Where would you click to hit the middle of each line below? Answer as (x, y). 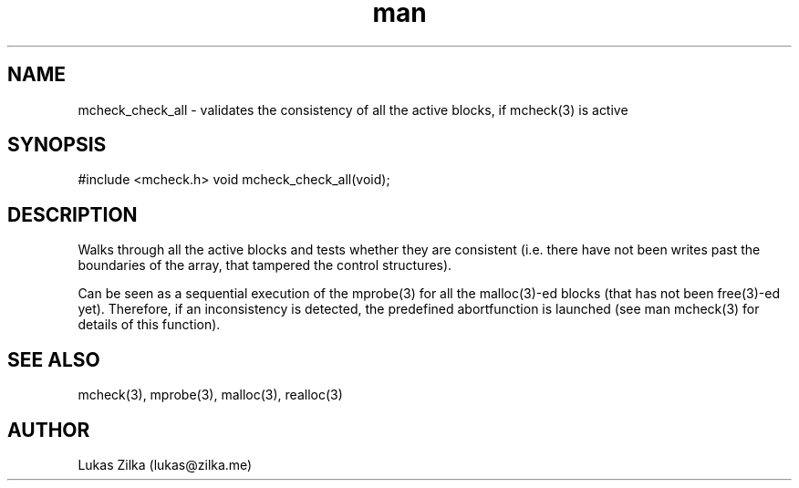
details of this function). (149, 325)
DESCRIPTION (73, 214)
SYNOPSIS (57, 145)
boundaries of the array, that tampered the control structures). (265, 265)
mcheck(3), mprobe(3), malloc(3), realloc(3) (210, 395)
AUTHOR (49, 430)
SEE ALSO (54, 359)
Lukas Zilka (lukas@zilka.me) (165, 464)
